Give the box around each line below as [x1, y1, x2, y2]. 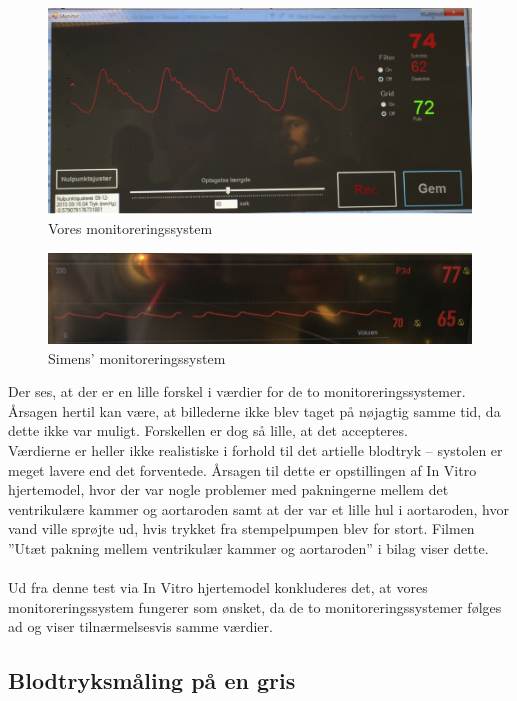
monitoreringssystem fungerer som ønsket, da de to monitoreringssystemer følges [8, 596, 502, 617]
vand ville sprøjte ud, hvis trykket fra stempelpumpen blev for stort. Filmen [8, 518, 475, 539]
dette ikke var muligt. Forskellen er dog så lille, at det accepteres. [8, 420, 408, 441]
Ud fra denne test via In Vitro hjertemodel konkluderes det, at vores [8, 577, 428, 598]
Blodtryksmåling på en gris [8, 665, 296, 696]
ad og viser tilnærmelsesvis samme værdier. [8, 616, 273, 637]
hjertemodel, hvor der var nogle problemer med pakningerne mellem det [8, 479, 449, 500]
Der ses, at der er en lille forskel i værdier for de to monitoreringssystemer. [8, 381, 466, 402]
